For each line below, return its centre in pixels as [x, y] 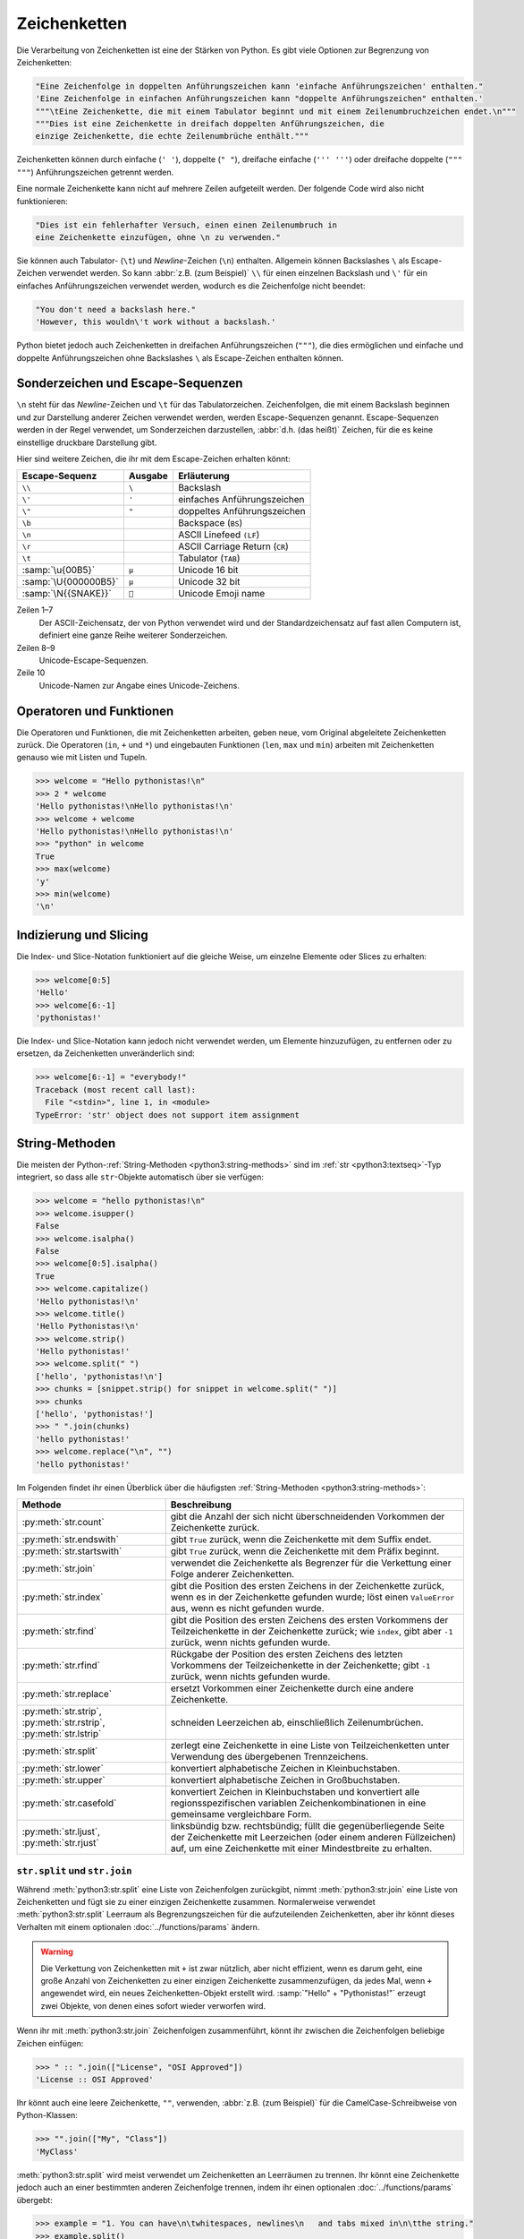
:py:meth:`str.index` [63, 1597]
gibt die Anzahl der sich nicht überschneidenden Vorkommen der [308, 1516]
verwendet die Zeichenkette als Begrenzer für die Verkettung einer [311, 1563]
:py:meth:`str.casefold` [69, 1803]
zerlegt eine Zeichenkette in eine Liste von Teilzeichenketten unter [310, 1745]
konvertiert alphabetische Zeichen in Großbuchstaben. [285, 1780]
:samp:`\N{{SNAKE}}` [67, 594]
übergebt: [34, 2200]
